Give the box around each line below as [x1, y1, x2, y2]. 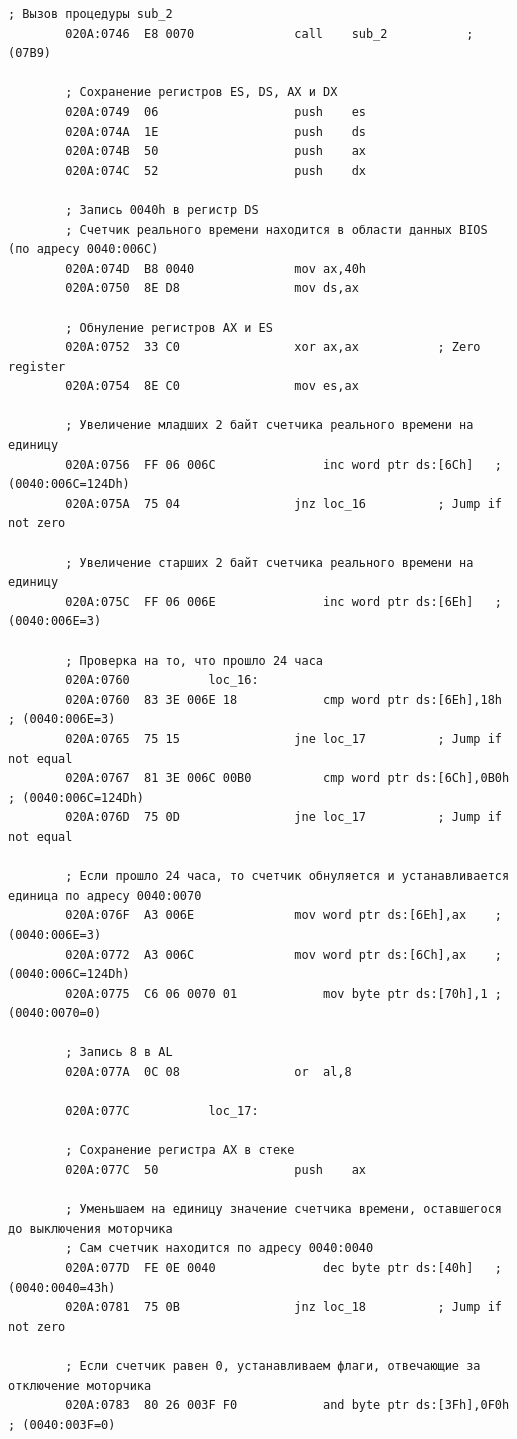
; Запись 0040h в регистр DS [65, 202, 259, 217]
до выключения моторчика [8, 1221, 173, 1236]
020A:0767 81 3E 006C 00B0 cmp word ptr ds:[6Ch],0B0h [65, 771, 510, 786]
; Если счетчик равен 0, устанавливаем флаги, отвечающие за [65, 1358, 481, 1373]
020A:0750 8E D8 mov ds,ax [65, 281, 359, 296]
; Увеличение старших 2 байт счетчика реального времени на [65, 555, 474, 570]
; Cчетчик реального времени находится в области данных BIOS [65, 222, 488, 237]
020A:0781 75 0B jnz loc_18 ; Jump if [65, 1300, 502, 1315]
